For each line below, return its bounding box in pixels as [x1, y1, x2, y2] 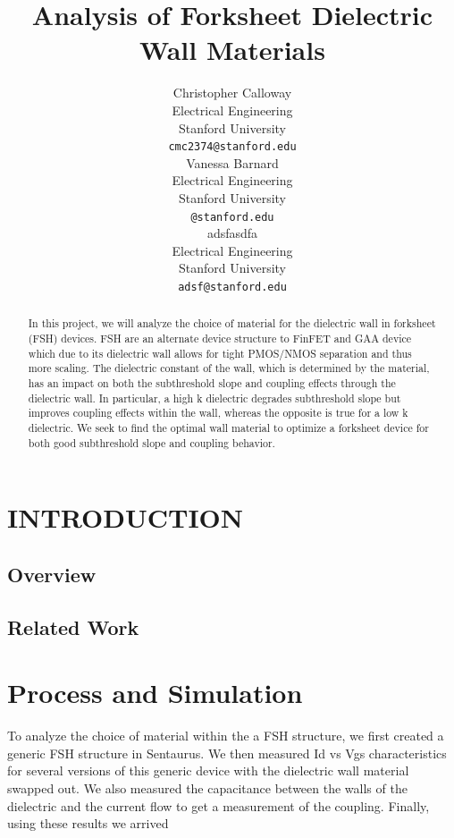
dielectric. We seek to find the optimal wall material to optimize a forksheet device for [28, 420, 429, 436]
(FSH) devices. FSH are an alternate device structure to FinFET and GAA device [28, 331, 412, 346]
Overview [7, 560, 97, 588]
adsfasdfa [206, 224, 258, 242]
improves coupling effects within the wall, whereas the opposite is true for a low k [28, 405, 408, 420]
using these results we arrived [7, 814, 169, 833]
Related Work [7, 613, 139, 640]
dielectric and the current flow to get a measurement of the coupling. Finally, [7, 796, 430, 815]
